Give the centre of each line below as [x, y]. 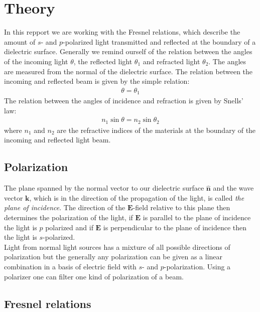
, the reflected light [103, 61]
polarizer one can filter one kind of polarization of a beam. [94, 276]
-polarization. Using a [197, 266]
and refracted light [171, 61]
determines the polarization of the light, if [69, 217]
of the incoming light [36, 61]
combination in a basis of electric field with [70, 266]
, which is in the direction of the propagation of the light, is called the [137, 197]
